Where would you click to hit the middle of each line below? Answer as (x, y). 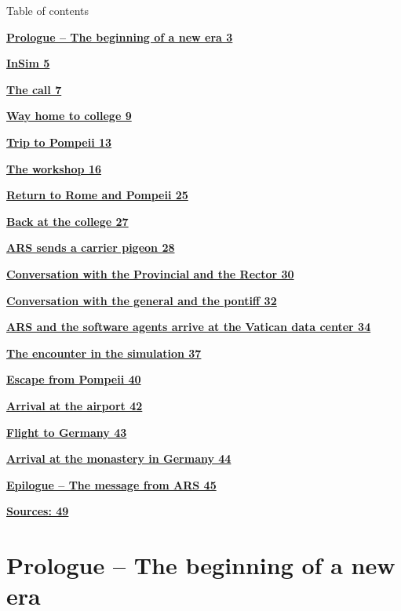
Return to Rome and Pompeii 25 (97, 195)
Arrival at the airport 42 (75, 405)
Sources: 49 (38, 511)
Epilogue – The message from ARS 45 (111, 484)
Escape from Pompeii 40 (74, 379)
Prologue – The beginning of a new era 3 (120, 36)
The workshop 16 (54, 168)
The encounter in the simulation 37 (104, 353)
